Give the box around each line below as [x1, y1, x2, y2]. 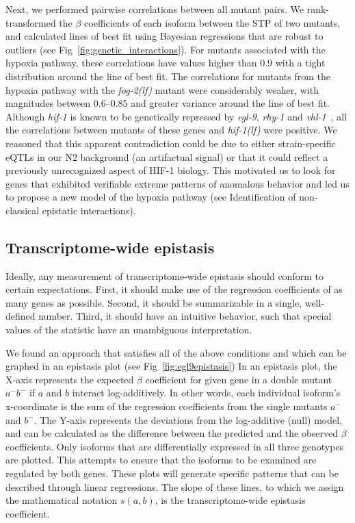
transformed [5, 15, 56, 29]
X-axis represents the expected [5, 372, 134, 386]
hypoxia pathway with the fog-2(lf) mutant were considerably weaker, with [5, 82, 319, 97]
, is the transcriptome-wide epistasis [155, 493, 306, 507]
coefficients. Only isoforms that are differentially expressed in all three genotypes [5, 439, 344, 453]
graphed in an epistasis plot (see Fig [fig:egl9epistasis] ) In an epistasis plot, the [5, 359, 337, 373]
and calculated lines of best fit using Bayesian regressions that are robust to [5, 29, 324, 43]
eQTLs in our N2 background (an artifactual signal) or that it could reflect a [5, 149, 328, 164]
